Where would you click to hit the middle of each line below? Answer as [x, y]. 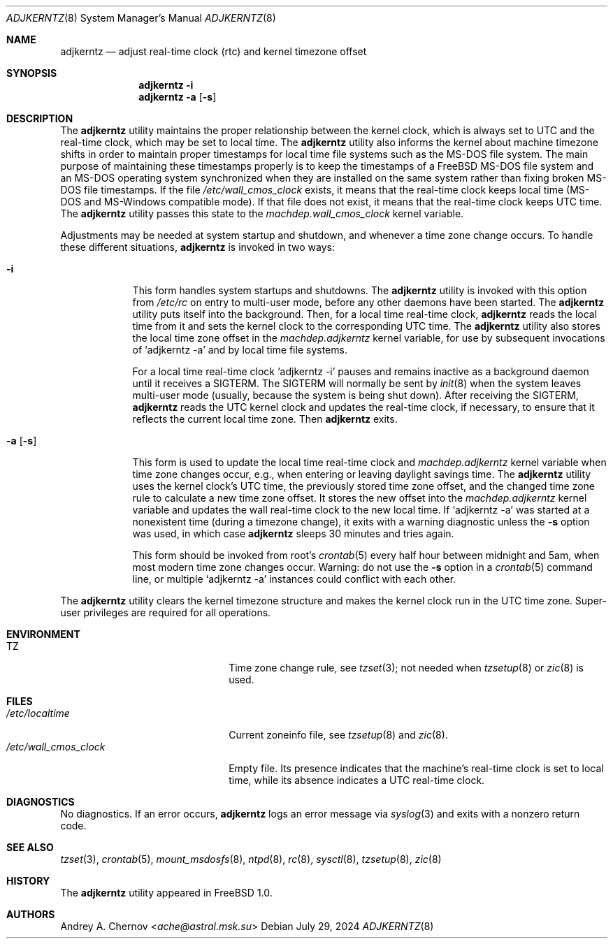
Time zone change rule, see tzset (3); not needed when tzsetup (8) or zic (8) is [406, 668]
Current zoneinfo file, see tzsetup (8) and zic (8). [338, 735]
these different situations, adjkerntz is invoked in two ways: [197, 247]
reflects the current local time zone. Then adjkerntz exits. [265, 419]
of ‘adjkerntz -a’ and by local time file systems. [240, 350]
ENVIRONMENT [43, 634]
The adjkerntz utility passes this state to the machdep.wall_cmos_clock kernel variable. [262, 213]
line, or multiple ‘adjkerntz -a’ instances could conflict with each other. [294, 579]
